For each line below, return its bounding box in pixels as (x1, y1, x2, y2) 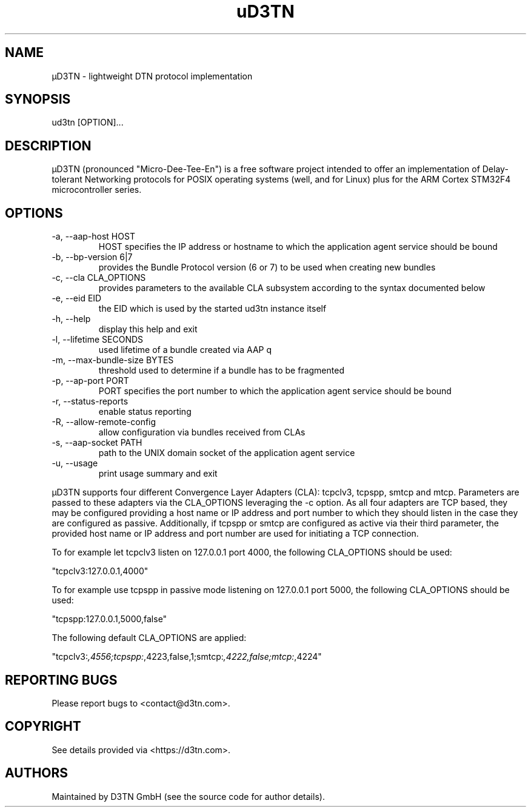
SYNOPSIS (5, 92, 71, 107)
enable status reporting (98, 406, 192, 417)
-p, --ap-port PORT (52, 375, 129, 386)
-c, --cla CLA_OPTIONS (52, 272, 146, 283)
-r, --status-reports (52, 396, 129, 407)
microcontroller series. (52, 184, 142, 195)
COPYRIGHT (5, 719, 81, 734)
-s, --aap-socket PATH (52, 437, 142, 448)
